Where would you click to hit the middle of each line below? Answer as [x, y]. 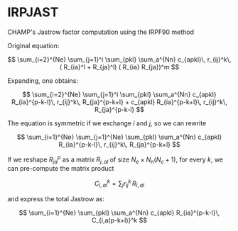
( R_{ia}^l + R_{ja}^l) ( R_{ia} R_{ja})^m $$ [119, 67]
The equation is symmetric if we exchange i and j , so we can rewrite [107, 123]
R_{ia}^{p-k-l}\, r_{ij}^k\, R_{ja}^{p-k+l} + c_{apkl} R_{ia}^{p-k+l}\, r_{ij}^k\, [119, 102]
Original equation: [33, 45]
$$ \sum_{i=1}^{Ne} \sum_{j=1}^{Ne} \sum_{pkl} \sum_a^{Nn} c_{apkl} [119, 137]
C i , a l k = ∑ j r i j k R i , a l [119, 184]
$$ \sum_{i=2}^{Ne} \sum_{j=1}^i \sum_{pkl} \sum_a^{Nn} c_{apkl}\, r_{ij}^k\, [119, 59]
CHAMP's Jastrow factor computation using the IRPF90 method [101, 32]
